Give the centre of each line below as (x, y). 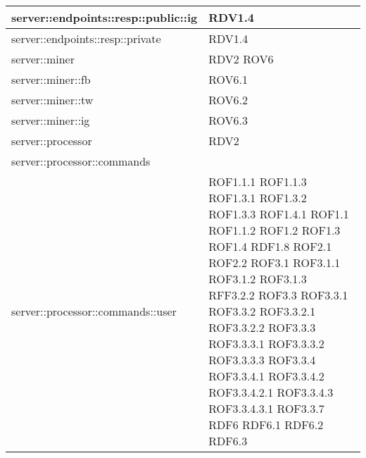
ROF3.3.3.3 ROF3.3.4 (262, 360)
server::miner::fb (51, 79)
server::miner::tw (52, 100)
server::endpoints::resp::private (86, 38)
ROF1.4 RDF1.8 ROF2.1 (270, 246)
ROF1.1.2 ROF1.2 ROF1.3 (274, 230)
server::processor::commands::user (94, 311)
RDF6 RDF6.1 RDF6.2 (266, 425)
